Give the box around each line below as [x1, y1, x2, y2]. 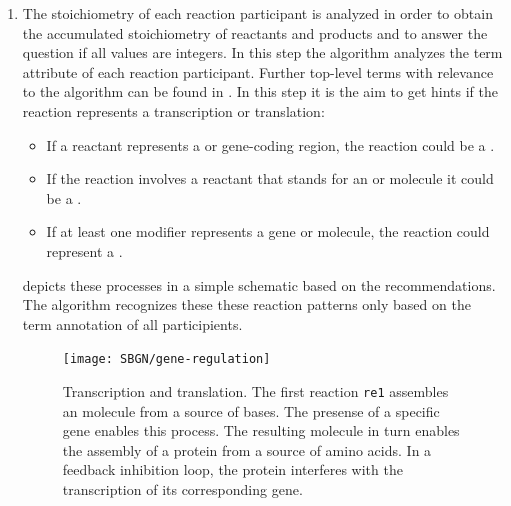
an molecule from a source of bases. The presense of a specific [62, 400, 440, 421]
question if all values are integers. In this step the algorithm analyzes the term [22, 42, 503, 63]
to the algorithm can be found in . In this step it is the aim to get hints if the [22, 81, 498, 102]
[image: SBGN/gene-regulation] [62, 352, 271, 367]
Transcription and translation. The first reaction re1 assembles [62, 380, 449, 401]
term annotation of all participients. [22, 313, 243, 334]
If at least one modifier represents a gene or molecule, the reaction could [46, 221, 490, 242]
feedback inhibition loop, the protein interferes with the [62, 459, 403, 480]
